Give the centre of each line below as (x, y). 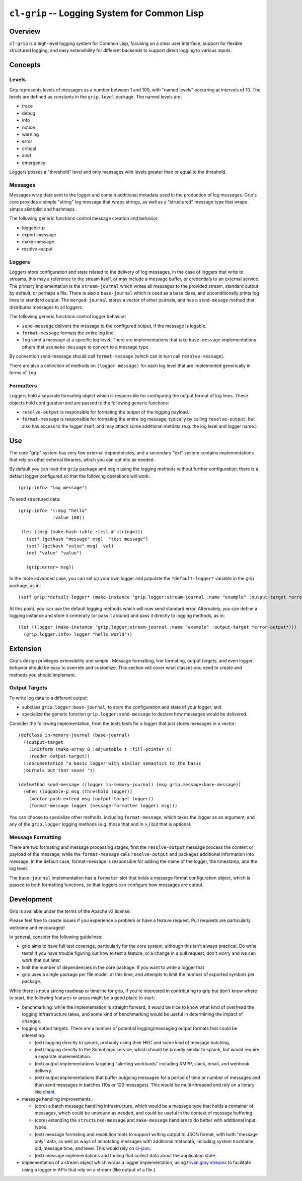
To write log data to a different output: (49, 698)
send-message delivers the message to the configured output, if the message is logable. (114, 326)
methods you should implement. (43, 675)
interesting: (33, 1036)
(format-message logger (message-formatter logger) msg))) (103, 806)
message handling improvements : (57, 1099)
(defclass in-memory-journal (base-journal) (74, 735)
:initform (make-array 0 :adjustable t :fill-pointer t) (100, 749)
